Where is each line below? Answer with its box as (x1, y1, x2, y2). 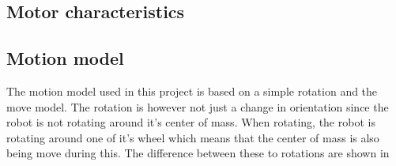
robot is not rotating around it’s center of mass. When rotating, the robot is (6, 114, 375, 130)
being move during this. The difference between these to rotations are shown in (6, 145, 390, 161)
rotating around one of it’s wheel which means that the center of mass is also (6, 129, 379, 145)
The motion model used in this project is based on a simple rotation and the (6, 82, 378, 99)
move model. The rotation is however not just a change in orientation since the (6, 98, 389, 115)
